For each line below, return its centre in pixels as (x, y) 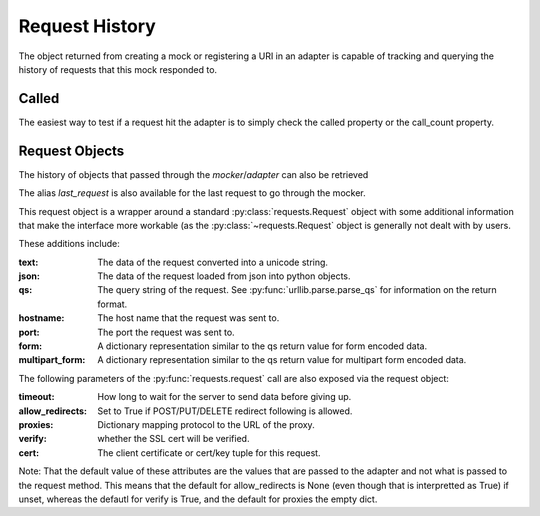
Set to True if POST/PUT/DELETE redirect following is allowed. (225, 411)
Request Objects (71, 150)
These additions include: (69, 244)
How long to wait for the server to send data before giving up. (224, 397)
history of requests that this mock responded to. (118, 69)
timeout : (36, 397)
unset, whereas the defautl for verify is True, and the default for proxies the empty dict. (198, 499)
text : (28, 262)
